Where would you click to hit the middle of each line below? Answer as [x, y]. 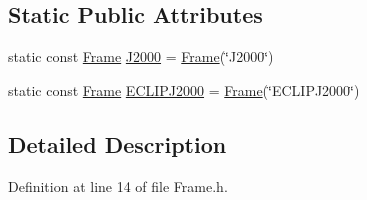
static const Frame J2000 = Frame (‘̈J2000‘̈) [141, 56]
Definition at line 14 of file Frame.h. [118, 185]
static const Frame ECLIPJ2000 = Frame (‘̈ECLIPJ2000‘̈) [184, 89]
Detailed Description [117, 143]
